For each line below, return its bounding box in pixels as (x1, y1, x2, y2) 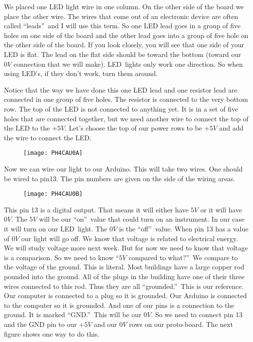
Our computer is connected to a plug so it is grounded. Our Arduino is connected (4, 290, 247, 301)
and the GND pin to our (4, 319, 77, 329)
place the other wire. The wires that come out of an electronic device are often (4, 11, 238, 21)
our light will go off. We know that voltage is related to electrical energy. (21, 233, 238, 243)
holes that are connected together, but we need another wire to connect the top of (4, 113, 249, 123)
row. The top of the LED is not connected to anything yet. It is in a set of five (4, 103, 238, 114)
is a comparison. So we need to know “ (4, 252, 119, 262)
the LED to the (4, 123, 50, 133)
